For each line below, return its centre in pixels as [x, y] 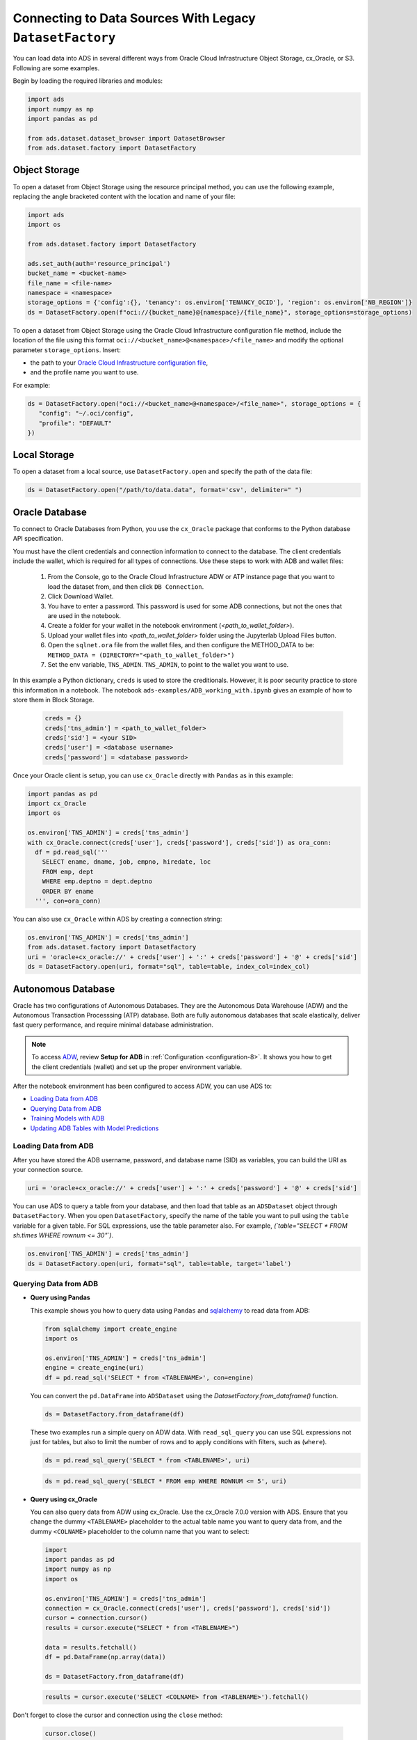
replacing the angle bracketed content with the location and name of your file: [124, 196]
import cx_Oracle [57, 804]
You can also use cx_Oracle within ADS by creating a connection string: [117, 919]
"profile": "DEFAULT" [75, 423]
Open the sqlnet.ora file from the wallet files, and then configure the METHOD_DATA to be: [181, 645]
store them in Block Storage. [54, 700]
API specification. [38, 539]
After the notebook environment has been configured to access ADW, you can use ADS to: [142, 1086]
